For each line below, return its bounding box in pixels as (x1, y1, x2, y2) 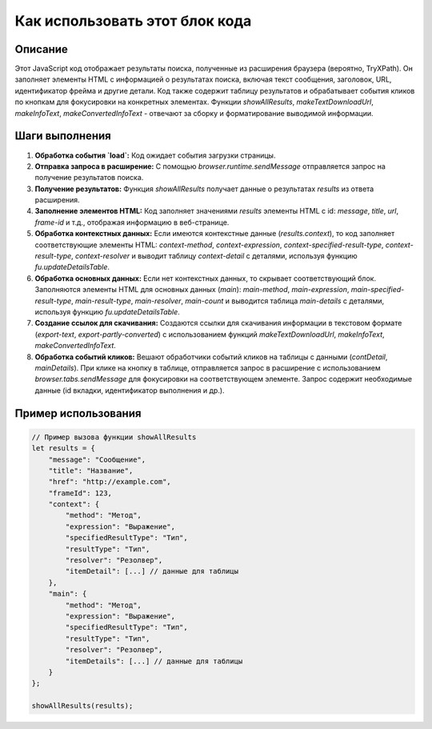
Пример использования (14, 407, 142, 420)
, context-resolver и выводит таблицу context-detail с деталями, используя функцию (70, 251, 358, 261)
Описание (14, 42, 68, 56)
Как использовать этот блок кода (14, 12, 252, 30)
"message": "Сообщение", (48, 455, 146, 464)
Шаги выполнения (14, 129, 111, 143)
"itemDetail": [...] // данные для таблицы (65, 567, 239, 576)
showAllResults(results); (31, 701, 134, 711)
